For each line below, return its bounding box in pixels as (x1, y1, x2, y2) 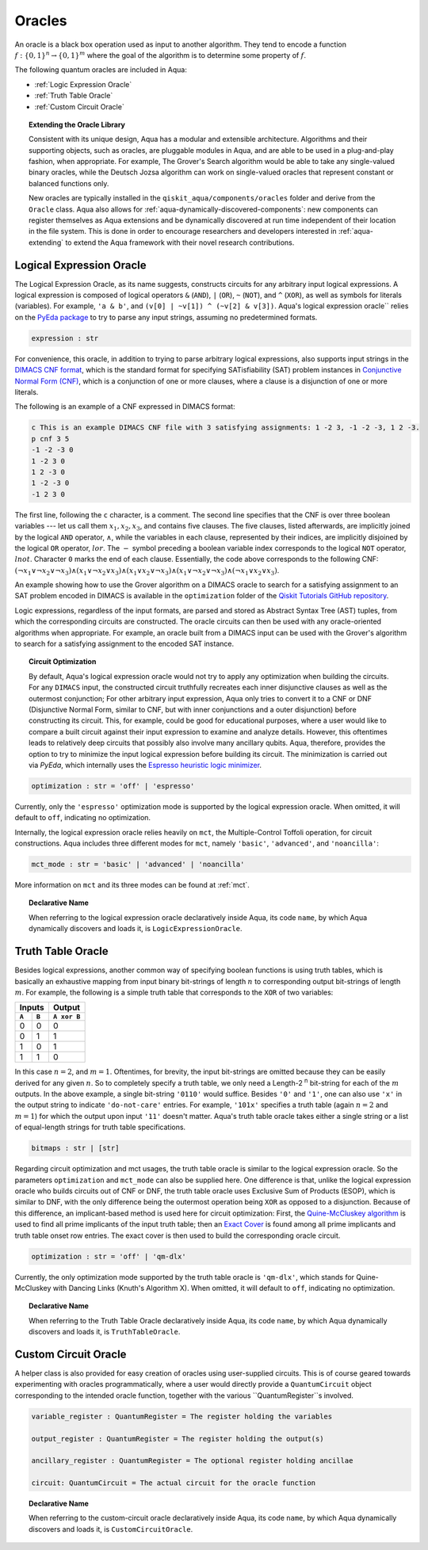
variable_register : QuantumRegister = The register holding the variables (31, 1411, 333, 1421)
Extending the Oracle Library (29, 120, 126, 129)
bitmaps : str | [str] (31, 1143, 120, 1153)
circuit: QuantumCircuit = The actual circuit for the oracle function (31, 1479, 316, 1487)
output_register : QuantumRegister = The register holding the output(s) (31, 1434, 324, 1443)
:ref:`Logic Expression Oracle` (34, 79, 132, 89)
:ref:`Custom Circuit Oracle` (34, 101, 124, 111)
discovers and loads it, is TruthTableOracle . (29, 1327, 181, 1337)
